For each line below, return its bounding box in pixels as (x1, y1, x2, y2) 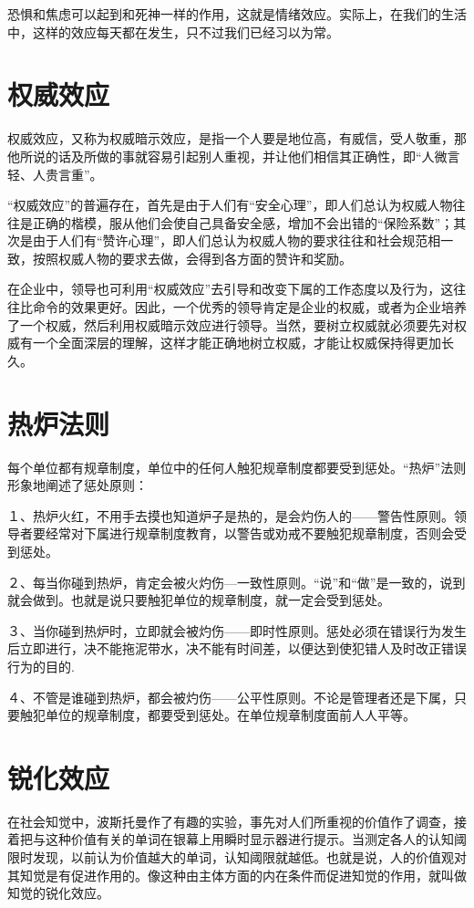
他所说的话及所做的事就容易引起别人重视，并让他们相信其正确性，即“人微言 (7, 146, 460, 165)
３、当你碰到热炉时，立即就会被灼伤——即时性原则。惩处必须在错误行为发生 (7, 621, 467, 640)
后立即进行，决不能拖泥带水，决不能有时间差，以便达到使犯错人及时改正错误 (7, 639, 467, 658)
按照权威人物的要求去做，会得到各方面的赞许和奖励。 (32, 248, 352, 267)
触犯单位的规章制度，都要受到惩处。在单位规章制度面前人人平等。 (19, 705, 416, 725)
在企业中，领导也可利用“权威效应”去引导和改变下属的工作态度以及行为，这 (7, 279, 454, 298)
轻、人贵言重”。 (7, 164, 103, 183)
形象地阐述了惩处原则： (7, 475, 148, 495)
